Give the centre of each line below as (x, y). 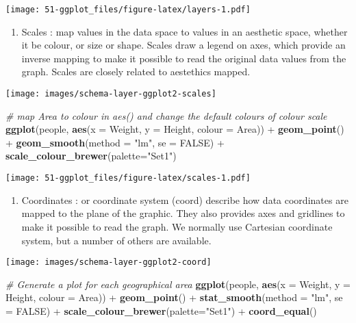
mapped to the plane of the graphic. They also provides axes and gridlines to (183, 213)
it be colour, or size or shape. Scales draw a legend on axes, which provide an (183, 45)
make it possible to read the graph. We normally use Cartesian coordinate (177, 226)
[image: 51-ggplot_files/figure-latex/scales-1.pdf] (128, 178)
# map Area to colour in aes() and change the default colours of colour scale (166, 115)
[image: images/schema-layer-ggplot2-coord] (109, 262)
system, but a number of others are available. (116, 240)
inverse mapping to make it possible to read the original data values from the (184, 58)
